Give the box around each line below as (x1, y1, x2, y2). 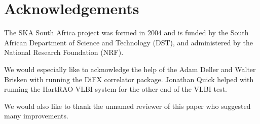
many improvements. (4, 110, 68, 121)
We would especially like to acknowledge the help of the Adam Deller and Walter (4, 64, 256, 74)
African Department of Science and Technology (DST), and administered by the (4, 37, 253, 47)
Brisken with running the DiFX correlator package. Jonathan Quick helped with (4, 74, 254, 84)
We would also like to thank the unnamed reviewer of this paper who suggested (4, 100, 251, 111)
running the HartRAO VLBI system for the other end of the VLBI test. (4, 84, 228, 94)
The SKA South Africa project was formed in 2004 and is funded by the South (4, 27, 249, 38)
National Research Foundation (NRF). (4, 47, 124, 57)
